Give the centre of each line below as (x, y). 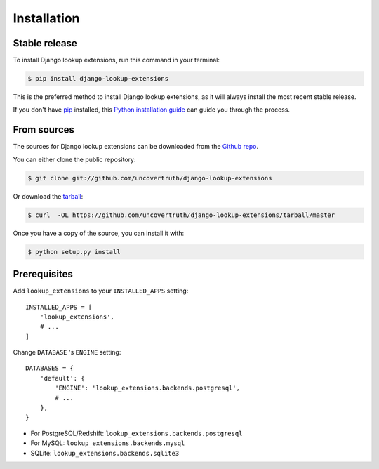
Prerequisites (43, 274)
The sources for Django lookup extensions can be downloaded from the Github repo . (136, 147)
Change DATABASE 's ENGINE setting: (67, 352)
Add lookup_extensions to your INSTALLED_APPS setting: (101, 291)
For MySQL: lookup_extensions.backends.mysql (108, 443)
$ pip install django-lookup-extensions (98, 79)
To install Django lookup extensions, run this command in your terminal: (117, 60)
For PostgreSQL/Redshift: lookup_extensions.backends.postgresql (137, 433)
